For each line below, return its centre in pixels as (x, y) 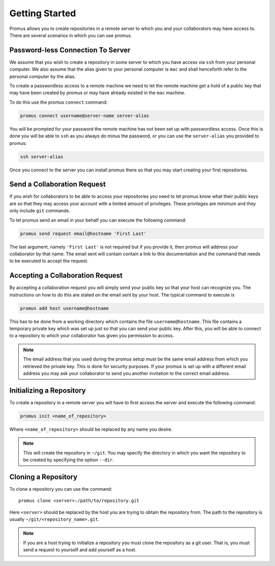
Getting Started (43, 13)
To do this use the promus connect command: (59, 102)
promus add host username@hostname (64, 308)
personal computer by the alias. (43, 76)
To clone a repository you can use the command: (61, 489)
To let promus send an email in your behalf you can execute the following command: (98, 220)
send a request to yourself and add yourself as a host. (80, 550)
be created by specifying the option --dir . (68, 460)
